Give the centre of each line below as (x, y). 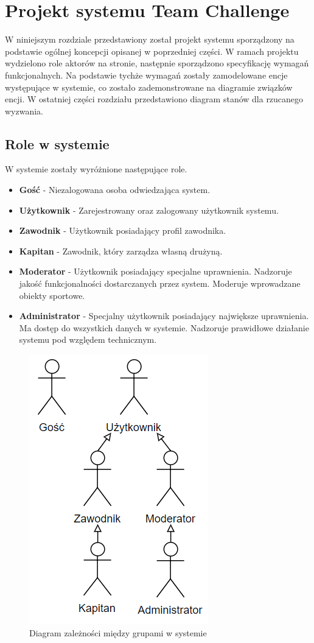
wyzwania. (24, 111)
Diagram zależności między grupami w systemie (118, 632)
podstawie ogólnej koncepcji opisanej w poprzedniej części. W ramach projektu (152, 51)
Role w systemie (57, 143)
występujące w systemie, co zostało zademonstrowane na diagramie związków (149, 87)
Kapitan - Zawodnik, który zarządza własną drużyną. (121, 251)
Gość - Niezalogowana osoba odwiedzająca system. (115, 190)
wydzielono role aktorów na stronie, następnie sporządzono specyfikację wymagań (157, 63)
